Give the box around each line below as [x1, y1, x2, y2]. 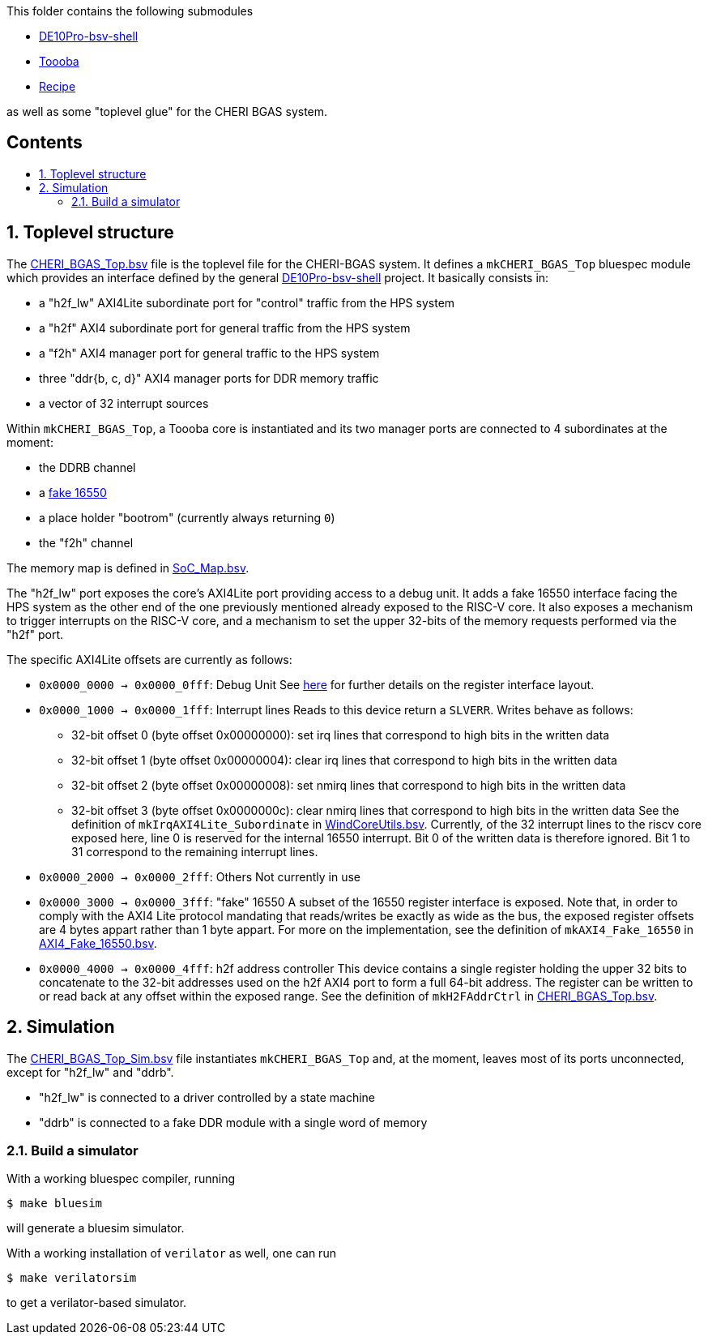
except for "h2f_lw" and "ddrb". [6, 1065, 174, 1079]
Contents [6, 132, 83, 153]
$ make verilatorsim [6, 1271, 137, 1285]
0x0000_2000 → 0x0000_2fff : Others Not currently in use [39, 869, 360, 884]
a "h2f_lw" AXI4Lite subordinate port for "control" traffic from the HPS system [39, 295, 455, 310]
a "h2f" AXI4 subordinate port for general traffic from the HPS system [39, 320, 411, 335]
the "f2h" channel [39, 535, 134, 550]
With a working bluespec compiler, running [6, 1172, 236, 1186]
